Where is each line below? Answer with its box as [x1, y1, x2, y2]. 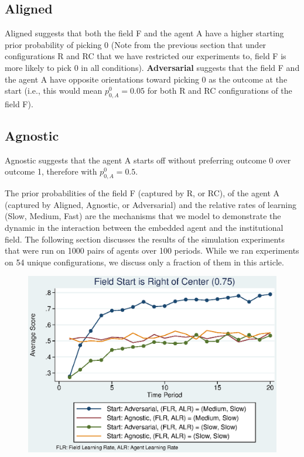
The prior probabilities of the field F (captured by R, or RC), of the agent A [5, 187, 280, 199]
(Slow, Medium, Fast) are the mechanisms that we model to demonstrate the [5, 210, 281, 222]
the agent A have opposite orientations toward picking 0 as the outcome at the [5, 73, 288, 85]
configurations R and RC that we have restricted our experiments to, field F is [5, 50, 286, 62]
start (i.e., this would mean [5, 84, 103, 97]
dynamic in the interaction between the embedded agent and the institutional [5, 221, 283, 233]
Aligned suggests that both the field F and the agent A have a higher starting [5, 27, 284, 39]
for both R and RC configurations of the [147, 84, 292, 97]
